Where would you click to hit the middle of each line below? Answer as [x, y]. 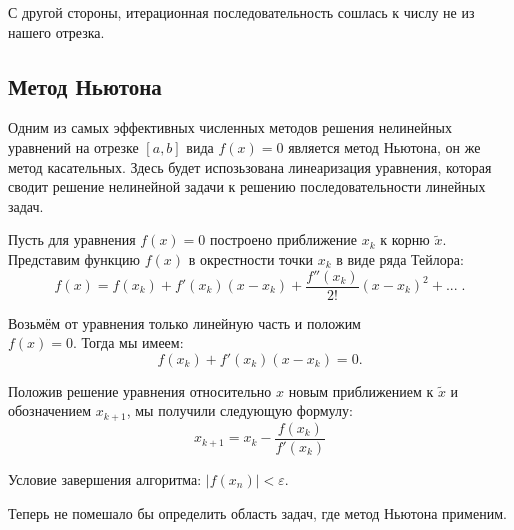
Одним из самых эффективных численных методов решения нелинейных [230, 127]
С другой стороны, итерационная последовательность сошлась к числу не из [241, 12]
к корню [405, 239]
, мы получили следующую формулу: [239, 410]
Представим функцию [74, 258]
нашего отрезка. [56, 31]
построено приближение [284, 239]
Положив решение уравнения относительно [140, 390]
